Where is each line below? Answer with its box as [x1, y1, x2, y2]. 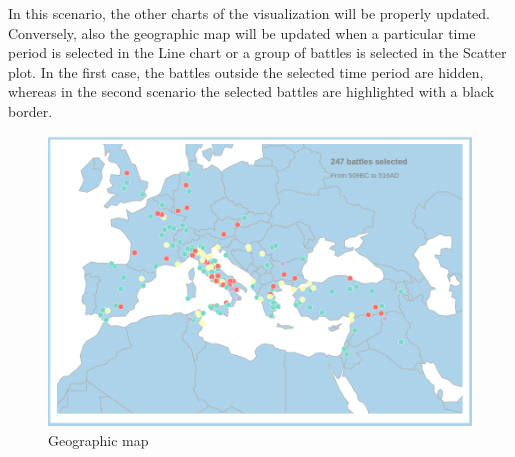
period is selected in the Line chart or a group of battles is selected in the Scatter [8, 42, 507, 63]
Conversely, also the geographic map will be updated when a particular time [8, 22, 476, 43]
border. [8, 100, 53, 121]
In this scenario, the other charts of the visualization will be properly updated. [8, 3, 490, 23]
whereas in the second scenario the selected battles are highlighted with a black [8, 81, 495, 102]
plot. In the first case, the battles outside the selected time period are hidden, [8, 61, 484, 82]
